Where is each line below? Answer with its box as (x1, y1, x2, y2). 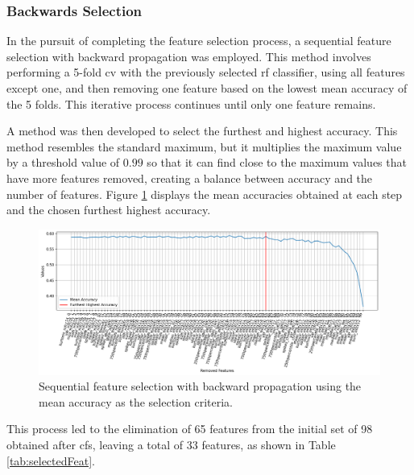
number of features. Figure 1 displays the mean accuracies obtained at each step (6, 185, 403, 202)
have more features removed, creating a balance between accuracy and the (6, 169, 373, 186)
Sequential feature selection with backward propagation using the (39, 378, 362, 394)
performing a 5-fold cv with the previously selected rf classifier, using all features (6, 64, 405, 81)
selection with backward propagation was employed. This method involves (6, 47, 371, 64)
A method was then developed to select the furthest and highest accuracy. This (6, 122, 398, 139)
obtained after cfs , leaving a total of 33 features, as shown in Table (6, 436, 336, 453)
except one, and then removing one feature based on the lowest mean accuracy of (6, 80, 408, 96)
